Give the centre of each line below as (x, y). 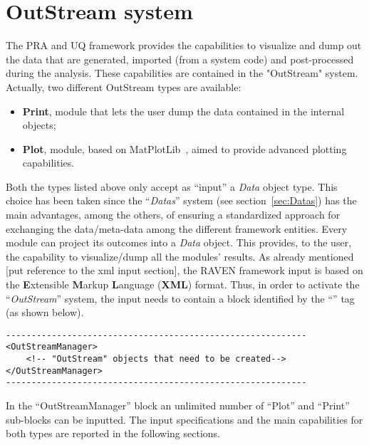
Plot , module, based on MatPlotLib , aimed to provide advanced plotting (184, 148)
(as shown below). (45, 312)
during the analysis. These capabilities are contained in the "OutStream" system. (182, 73)
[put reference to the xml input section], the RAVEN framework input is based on (184, 270)
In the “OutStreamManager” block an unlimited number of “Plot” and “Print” (178, 405)
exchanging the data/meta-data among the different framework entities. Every (177, 228)
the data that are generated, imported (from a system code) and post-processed (180, 59)
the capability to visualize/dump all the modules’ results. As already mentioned (180, 256)
